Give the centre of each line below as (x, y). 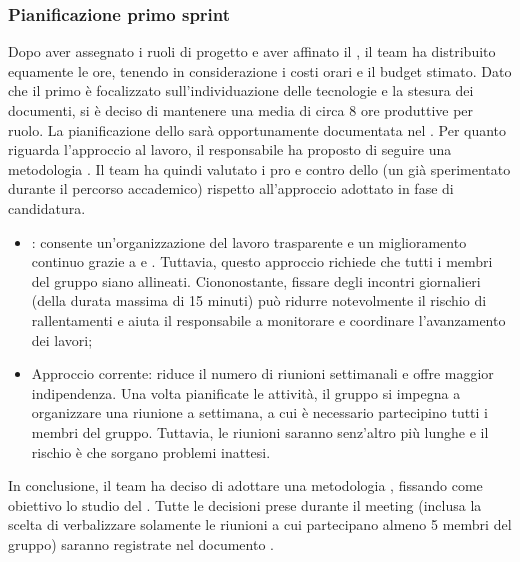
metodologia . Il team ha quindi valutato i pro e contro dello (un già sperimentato (259, 168)
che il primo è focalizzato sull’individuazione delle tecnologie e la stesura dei (241, 90)
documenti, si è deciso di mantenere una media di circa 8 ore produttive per (241, 110)
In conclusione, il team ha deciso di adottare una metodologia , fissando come (245, 485)
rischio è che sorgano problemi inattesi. (151, 451)
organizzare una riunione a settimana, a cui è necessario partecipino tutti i (259, 412)
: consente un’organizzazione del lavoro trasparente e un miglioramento (249, 241)
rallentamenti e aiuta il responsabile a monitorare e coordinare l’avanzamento (268, 319)
